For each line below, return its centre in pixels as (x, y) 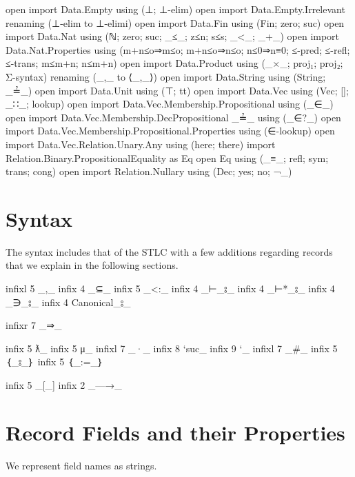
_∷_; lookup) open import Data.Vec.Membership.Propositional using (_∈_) (170, 104)
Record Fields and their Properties (175, 432)
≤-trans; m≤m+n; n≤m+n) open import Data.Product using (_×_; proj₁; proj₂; (174, 63)
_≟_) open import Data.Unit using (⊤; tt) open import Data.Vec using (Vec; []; (177, 90)
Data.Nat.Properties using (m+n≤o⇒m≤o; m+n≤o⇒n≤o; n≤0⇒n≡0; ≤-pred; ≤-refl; (178, 49)
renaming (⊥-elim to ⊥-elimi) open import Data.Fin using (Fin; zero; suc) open (175, 22)
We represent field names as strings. (81, 465)
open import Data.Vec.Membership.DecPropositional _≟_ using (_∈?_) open (173, 117)
